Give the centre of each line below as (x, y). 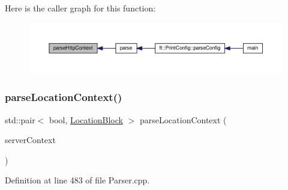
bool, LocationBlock (86, 119)
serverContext (30, 140)
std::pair (20, 119)
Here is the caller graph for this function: (80, 8)
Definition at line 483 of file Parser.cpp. (77, 180)
